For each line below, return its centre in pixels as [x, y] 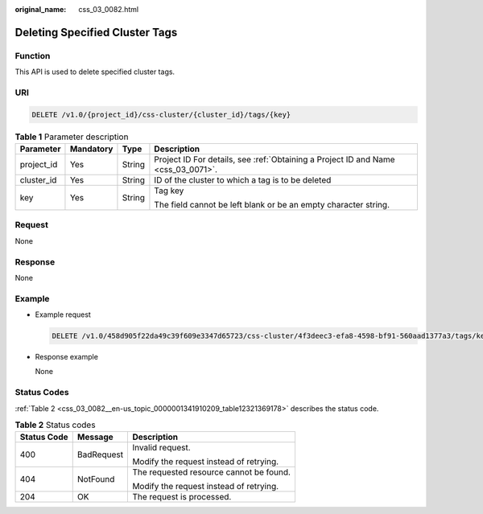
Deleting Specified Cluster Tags [96, 32]
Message [95, 437]
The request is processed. [182, 497]
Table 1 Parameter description [72, 137]
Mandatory [91, 149]
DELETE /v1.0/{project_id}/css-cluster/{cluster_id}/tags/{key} [161, 114]
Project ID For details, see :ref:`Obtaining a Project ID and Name [275, 159]
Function [33, 56]
